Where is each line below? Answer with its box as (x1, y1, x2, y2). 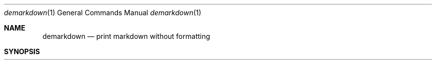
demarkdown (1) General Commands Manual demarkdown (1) (4, 8, 202, 17)
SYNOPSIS (4, 47, 40, 56)
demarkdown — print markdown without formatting (42, 32, 211, 40)
